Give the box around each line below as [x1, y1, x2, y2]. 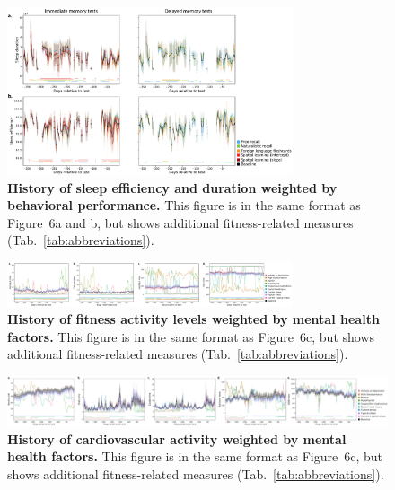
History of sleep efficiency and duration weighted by [7, 178, 338, 197]
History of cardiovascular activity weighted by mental [7, 429, 347, 448]
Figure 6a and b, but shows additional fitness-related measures [7, 213, 354, 232]
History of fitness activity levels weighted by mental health [7, 310, 380, 328]
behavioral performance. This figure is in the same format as [7, 196, 361, 214]
